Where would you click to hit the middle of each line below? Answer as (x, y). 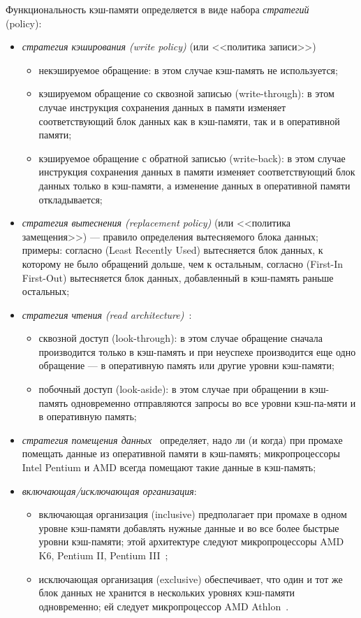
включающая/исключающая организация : (109, 490)
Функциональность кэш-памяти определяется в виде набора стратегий (157, 9)
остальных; (46, 291)
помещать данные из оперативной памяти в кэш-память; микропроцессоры (181, 453)
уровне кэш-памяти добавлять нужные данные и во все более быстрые (189, 527)
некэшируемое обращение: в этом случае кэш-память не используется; (188, 70)
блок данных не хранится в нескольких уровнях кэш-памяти (167, 592)
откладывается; (71, 199)
